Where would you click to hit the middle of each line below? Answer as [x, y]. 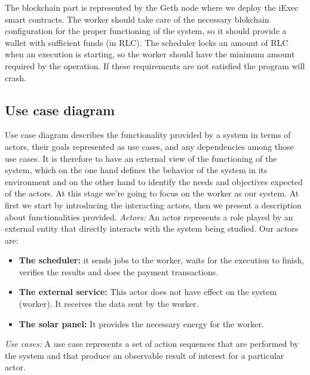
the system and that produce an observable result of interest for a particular [145, 355]
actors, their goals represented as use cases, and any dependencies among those [149, 146]
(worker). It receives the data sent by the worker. [109, 304]
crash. [16, 77]
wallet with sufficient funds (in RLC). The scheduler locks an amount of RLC [147, 42]
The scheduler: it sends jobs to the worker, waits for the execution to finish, [162, 260]
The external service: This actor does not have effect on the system [148, 292]
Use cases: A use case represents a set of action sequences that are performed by [152, 344]
